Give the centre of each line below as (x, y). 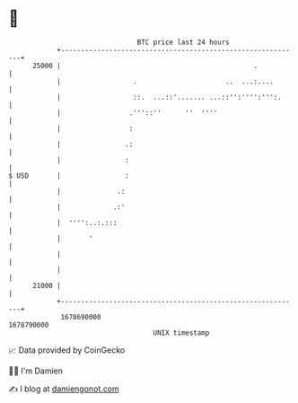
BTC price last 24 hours (183, 42)
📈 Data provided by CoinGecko (67, 350)
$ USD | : (69, 175)
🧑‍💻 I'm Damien (36, 371)
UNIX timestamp (181, 333)
